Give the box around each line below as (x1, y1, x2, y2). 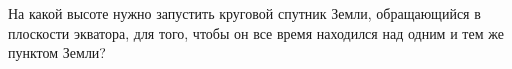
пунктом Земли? (8, 42, 106, 63)
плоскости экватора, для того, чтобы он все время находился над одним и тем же (8, 22, 504, 43)
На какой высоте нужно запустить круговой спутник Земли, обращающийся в (8, 3, 481, 23)
